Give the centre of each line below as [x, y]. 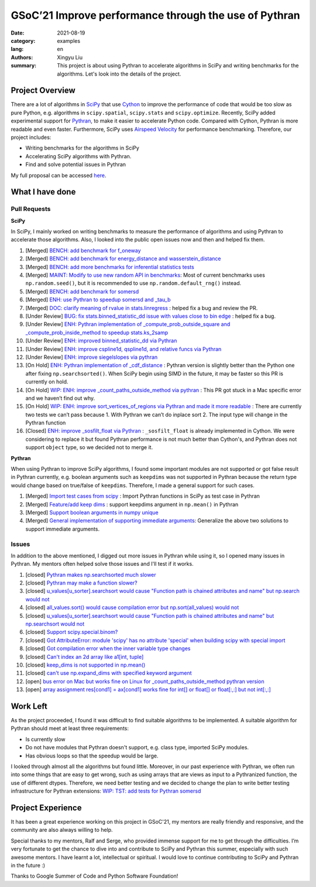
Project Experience [46, 808]
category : [23, 40]
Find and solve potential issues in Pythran [75, 165]
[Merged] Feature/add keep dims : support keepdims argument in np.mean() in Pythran [132, 504]
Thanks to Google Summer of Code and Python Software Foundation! [95, 876]
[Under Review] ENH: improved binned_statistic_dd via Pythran [101, 341]
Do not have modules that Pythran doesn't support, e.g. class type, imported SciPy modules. [137, 747]
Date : [18, 33]
